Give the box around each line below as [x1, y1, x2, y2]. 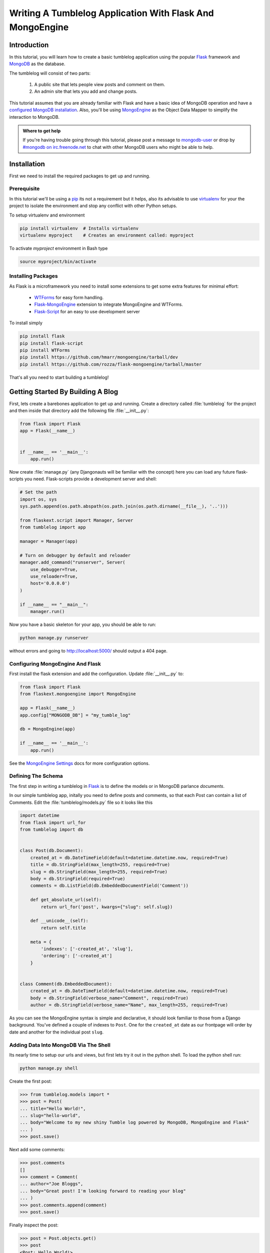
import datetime [19, 812, 60, 818]
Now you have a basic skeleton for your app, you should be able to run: [9, 621, 156, 628]
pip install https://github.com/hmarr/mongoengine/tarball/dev [19, 354, 178, 360]
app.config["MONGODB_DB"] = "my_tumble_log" [19, 712, 131, 718]
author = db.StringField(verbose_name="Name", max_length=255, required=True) [30, 1002, 228, 1008]
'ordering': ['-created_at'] [40, 953, 112, 959]
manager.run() [30, 609, 65, 614]
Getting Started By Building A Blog [9, 387, 118, 396]
